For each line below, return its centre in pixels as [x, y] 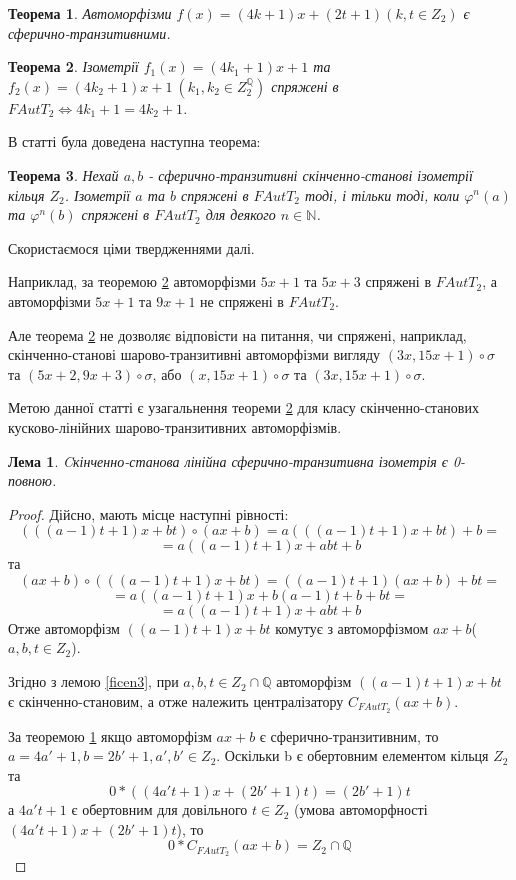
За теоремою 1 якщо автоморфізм [110, 735]
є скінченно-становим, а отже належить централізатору [176, 700]
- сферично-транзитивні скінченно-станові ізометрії [310, 174]
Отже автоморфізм [64, 627]
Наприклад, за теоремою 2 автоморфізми [132, 281]
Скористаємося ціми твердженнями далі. [131, 247]
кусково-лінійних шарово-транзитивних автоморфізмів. [175, 426]
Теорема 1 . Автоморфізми [90, 13]
